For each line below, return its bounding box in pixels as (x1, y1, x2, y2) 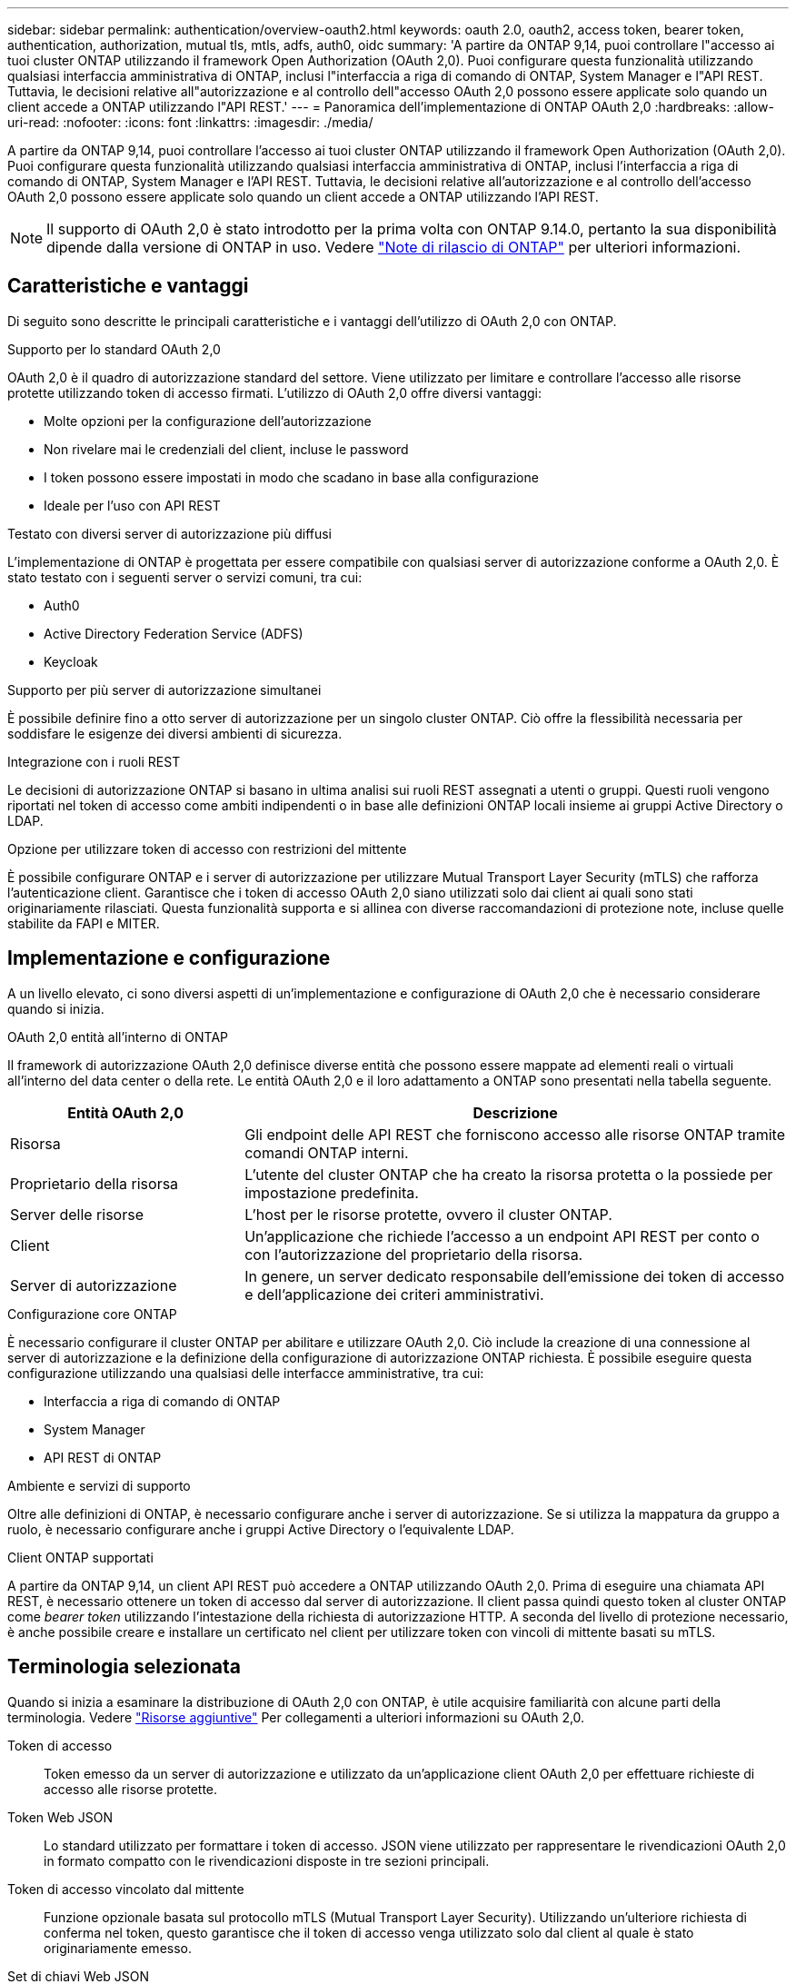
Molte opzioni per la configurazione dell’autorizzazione (44, 412, 372, 429)
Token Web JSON (7, 1809, 114, 1825)
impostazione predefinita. (244, 1183, 419, 1202)
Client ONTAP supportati (7, 1549, 154, 1565)
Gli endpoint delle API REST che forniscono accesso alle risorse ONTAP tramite (244, 1125, 785, 1144)
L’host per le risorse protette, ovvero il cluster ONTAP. (244, 1205, 612, 1224)
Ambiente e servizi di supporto (7, 1477, 191, 1493)
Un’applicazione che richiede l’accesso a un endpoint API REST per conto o (244, 1226, 760, 1245)
